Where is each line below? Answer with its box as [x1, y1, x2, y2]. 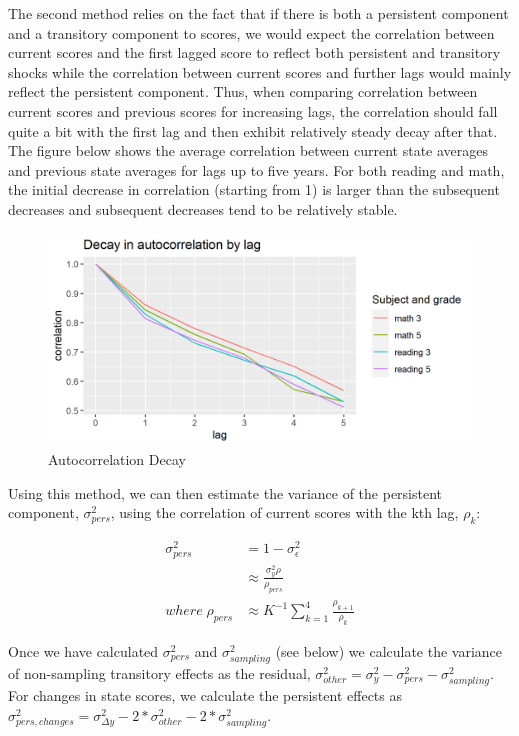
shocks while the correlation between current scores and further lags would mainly [8, 61, 512, 82]
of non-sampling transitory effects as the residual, [8, 662, 311, 683]
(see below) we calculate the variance [275, 640, 503, 661]
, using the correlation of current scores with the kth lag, [110, 502, 459, 523]
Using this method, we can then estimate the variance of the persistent [8, 482, 443, 503]
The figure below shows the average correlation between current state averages [8, 140, 489, 161]
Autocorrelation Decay [48, 449, 186, 470]
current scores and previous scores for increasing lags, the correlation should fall [8, 100, 498, 121]
